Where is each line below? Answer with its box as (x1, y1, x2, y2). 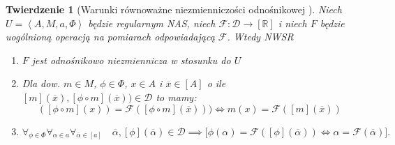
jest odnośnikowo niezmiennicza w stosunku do (31, 52, 231, 67)
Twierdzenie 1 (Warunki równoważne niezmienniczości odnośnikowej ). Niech (6, 2, 342, 16)
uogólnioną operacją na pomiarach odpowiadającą (6, 29, 215, 44)
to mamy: (156, 89, 197, 104)
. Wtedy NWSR (227, 29, 294, 44)
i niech (278, 15, 307, 30)
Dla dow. (22, 76, 61, 91)
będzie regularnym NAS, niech (88, 15, 216, 30)
